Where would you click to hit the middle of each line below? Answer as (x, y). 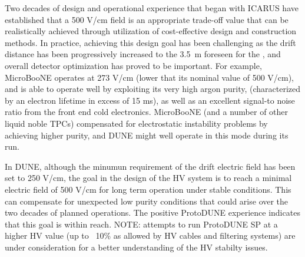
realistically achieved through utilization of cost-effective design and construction (151, 31)
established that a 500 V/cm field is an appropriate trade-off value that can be (147, 19)
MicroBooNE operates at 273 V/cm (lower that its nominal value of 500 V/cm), (150, 77)
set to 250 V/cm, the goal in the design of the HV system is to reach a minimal (148, 178)
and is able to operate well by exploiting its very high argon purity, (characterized (153, 89)
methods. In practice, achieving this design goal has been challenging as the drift (150, 42)
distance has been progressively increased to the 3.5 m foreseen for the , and (143, 54)
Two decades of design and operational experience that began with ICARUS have (152, 8)
